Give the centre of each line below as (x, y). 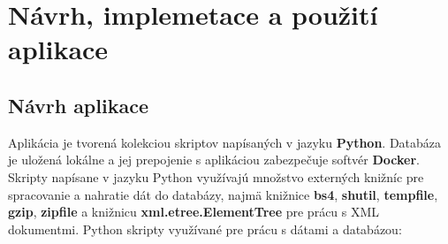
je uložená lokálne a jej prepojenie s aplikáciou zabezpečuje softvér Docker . (214, 160)
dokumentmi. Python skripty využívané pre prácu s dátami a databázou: (205, 229)
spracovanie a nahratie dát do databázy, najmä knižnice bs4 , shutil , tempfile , (223, 194)
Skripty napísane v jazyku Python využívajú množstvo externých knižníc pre (216, 176)
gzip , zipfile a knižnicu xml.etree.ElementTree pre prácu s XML (194, 212)
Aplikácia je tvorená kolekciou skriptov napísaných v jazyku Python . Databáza (225, 142)
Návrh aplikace (78, 105)
